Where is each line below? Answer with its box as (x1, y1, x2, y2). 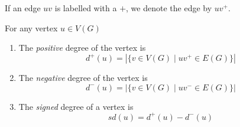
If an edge (5, 2, 41, 14)
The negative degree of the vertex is (18, 71, 148, 84)
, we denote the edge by (126, 2, 212, 14)
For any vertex (5, 21, 58, 34)
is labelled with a (54, 2, 117, 14)
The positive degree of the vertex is (18, 41, 146, 54)
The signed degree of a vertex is (18, 100, 134, 112)
